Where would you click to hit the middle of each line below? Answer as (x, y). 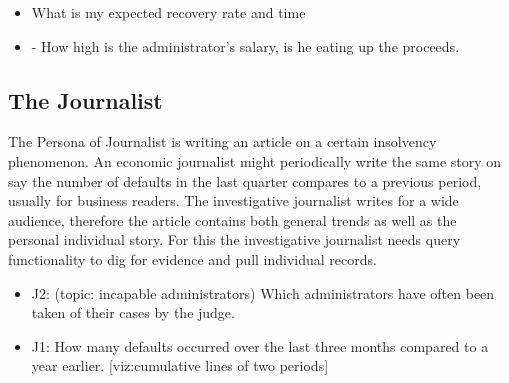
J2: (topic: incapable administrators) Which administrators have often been (263, 292)
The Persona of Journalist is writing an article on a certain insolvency (222, 141)
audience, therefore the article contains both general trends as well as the (232, 219)
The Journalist (85, 99)
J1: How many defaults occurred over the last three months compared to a (260, 345)
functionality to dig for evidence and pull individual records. (192, 258)
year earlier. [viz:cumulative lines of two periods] (180, 365)
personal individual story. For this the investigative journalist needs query (234, 239)
